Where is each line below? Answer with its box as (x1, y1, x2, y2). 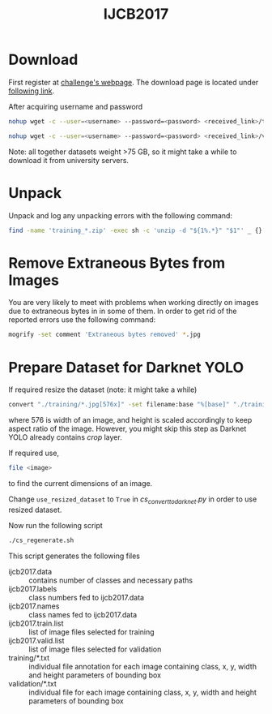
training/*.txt (8, 652, 50, 662)
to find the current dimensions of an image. (8, 479, 153, 488)
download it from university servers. (8, 155, 130, 165)
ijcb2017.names (8, 601, 60, 611)
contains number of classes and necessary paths (28, 575, 193, 585)
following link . (8, 86, 55, 96)
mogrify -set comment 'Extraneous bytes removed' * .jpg (8, 330, 201, 339)
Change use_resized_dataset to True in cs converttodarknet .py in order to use (8, 494, 257, 505)
